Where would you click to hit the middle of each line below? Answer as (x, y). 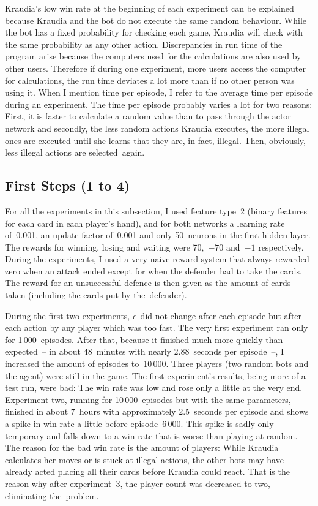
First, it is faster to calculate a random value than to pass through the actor (148, 116)
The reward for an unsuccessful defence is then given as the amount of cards (148, 283)
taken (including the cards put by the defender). (96, 295)
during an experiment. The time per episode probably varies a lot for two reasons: (159, 104)
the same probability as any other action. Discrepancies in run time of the (144, 44)
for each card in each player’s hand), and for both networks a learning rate (145, 223)
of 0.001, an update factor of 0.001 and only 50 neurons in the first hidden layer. (158, 235)
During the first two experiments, (68, 315)
